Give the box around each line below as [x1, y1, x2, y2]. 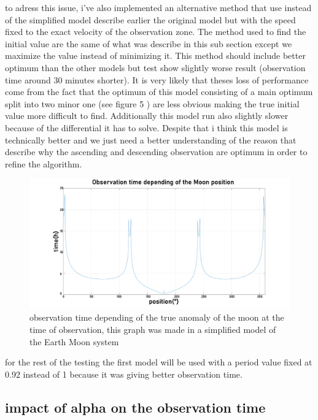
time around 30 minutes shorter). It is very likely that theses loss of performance [5, 73, 309, 86]
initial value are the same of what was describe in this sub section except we [5, 37, 292, 50]
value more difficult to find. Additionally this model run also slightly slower [5, 109, 289, 122]
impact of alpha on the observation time [5, 397, 266, 416]
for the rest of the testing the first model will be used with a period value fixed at [5, 356, 312, 368]
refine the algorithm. [5, 157, 82, 170]
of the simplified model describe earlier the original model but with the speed [5, 13, 296, 26]
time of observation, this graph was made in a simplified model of [29, 323, 276, 335]
